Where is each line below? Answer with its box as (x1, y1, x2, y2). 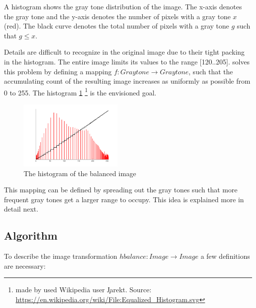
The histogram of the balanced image (24, 168, 136, 178)
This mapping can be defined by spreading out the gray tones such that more (4, 185, 238, 195)
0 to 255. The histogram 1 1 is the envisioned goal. (4, 86, 157, 97)
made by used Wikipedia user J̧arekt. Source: (15, 284, 152, 295)
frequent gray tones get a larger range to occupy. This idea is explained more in (4, 194, 244, 204)
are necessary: (4, 260, 46, 271)
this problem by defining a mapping (4, 66, 112, 76)
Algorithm (4, 228, 58, 243)
